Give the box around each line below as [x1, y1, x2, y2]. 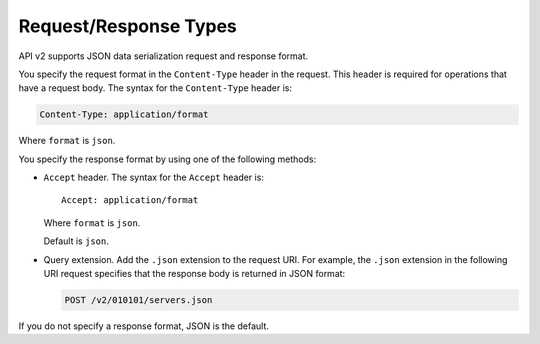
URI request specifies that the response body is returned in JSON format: [43, 268, 346, 280]
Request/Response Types [18, 15, 237, 37]
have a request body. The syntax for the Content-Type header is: [18, 82, 293, 94]
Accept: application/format [61, 195, 199, 206]
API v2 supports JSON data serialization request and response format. [18, 50, 309, 62]
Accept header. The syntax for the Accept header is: [43, 171, 265, 184]
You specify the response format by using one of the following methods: [18, 153, 317, 165]
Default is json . [43, 235, 109, 247]
